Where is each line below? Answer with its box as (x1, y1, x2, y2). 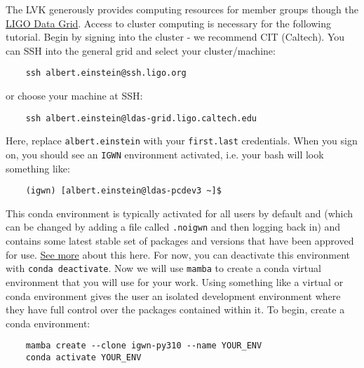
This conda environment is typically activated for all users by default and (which (6, 205, 353, 220)
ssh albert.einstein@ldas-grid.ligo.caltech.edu (25, 113, 257, 123)
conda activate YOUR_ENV (25, 352, 142, 362)
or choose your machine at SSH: (6, 88, 143, 103)
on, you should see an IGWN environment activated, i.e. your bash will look (6, 146, 324, 161)
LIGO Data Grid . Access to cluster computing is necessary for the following (6, 15, 331, 30)
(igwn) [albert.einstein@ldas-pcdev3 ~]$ (25, 186, 222, 196)
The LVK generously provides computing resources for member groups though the (6, 2, 358, 16)
